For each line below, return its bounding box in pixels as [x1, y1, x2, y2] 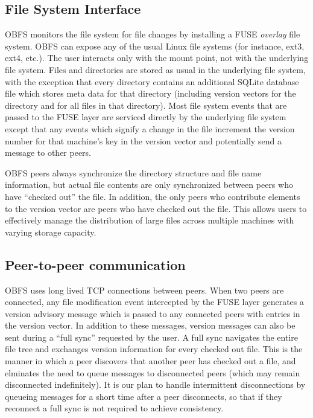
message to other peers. [5, 146, 91, 159]
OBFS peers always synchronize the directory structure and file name [5, 166, 262, 179]
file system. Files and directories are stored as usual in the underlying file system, [5, 63, 306, 76]
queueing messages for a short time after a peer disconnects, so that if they [5, 390, 282, 402]
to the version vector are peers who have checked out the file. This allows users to [5, 202, 307, 214]
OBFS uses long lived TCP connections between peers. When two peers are [5, 283, 284, 296]
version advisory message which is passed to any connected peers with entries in [5, 307, 300, 320]
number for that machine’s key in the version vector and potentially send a [5, 134, 282, 147]
